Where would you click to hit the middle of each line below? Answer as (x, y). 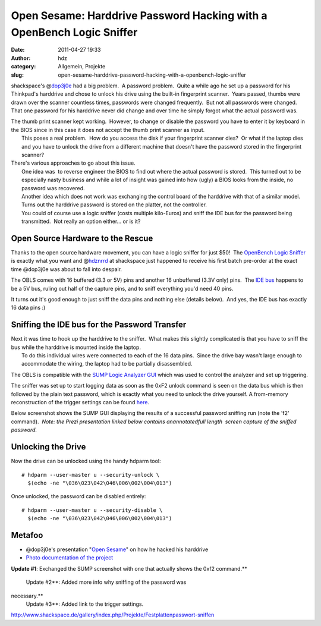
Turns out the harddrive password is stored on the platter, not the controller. (114, 205)
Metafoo (27, 535)
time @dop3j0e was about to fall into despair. (66, 269)
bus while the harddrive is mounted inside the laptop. (76, 347)
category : (23, 67)
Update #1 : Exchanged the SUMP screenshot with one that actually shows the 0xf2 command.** (129, 568)
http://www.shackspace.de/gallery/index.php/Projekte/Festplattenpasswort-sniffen (113, 615)
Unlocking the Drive (48, 447)
